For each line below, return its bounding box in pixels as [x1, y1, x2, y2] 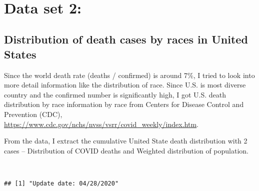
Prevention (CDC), [4, 108, 62, 119]
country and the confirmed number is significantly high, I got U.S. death [4, 89, 226, 99]
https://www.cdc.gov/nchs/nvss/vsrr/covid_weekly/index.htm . [4, 118, 198, 129]
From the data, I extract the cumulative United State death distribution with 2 [4, 135, 247, 146]
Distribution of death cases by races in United [4, 31, 248, 47]
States [4, 46, 36, 61]
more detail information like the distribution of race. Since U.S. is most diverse [4, 79, 246, 90]
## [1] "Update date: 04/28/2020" [4, 179, 119, 187]
